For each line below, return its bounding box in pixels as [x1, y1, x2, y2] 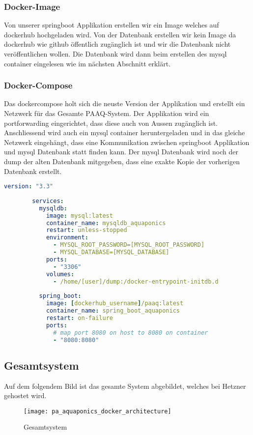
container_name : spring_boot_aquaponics [46, 307, 180, 315]
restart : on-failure [46, 314, 113, 321]
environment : [46, 234, 88, 241]
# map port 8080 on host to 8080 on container [53, 329, 208, 336]
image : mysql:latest [46, 212, 113, 219]
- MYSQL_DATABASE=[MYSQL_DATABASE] [53, 249, 169, 256]
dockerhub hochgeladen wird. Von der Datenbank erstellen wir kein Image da [4, 29, 236, 39]
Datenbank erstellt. [4, 166, 62, 176]
